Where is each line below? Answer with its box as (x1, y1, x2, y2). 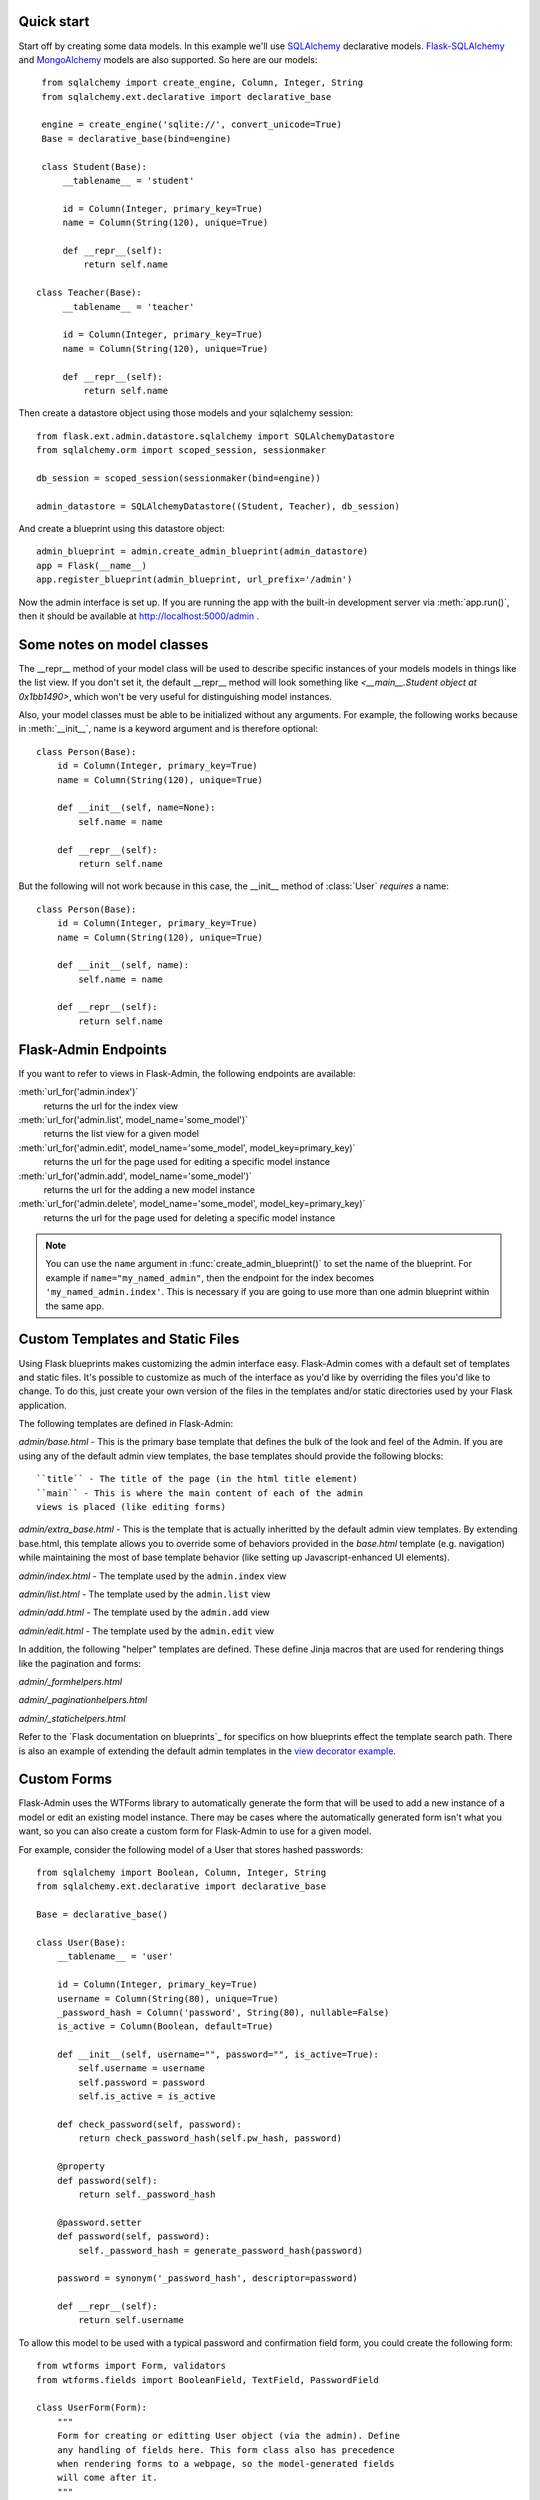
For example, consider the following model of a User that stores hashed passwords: (18, 1843, 364, 1855)
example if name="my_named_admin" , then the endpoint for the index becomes (45, 1271, 375, 1284)
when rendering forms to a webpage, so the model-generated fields (56, 2458, 395, 2469)
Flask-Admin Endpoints (18, 1041, 167, 1058)
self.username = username (78, 2063, 205, 2074)
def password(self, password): (56, 2231, 211, 2242)
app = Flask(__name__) (36, 560, 148, 571)
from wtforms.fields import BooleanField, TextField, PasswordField (36, 2374, 379, 2385)
